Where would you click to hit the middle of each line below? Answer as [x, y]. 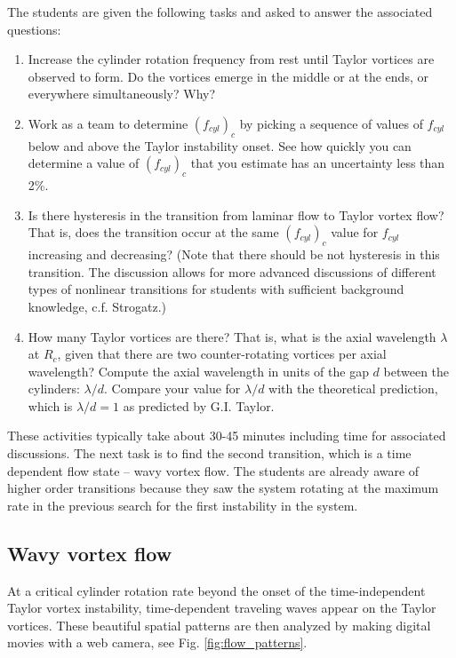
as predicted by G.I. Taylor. [199, 405]
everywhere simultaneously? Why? [122, 94]
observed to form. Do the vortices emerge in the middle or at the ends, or [228, 76]
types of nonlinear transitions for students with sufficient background [216, 289]
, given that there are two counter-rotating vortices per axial [222, 354]
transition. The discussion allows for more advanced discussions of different [232, 271]
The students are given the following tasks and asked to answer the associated [220, 12]
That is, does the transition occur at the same [153, 232]
